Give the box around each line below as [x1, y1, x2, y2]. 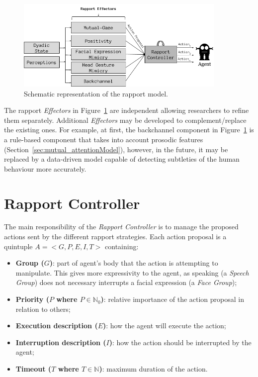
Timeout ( [15, 364, 52, 374]
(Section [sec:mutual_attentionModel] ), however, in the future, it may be [4, 144, 228, 154]
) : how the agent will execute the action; [103, 320, 226, 331]
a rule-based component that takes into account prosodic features [4, 134, 203, 144]
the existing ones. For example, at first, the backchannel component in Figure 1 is [4, 124, 254, 135]
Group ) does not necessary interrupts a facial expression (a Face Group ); [15, 277, 237, 287]
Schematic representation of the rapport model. [24, 88, 168, 98]
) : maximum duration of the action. [99, 364, 208, 374]
